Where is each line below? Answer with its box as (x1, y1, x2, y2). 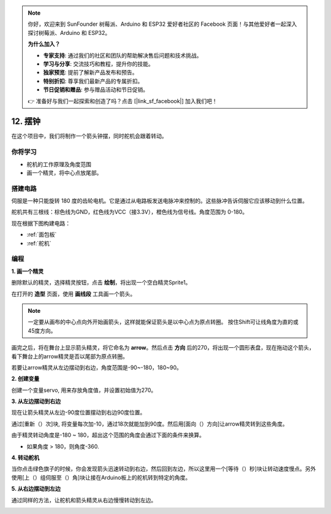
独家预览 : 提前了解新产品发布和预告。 (43, 69, 138, 76)
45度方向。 (28, 327, 56, 334)
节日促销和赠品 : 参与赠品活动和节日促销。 (43, 86, 148, 93)
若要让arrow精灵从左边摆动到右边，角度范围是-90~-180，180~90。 (11, 364, 182, 371)
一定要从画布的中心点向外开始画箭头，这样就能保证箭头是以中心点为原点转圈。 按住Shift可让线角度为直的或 (28, 318, 299, 326)
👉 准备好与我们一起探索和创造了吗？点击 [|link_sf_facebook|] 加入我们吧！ (28, 97, 218, 104)
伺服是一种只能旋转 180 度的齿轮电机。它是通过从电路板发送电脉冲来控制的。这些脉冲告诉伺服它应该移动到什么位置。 (11, 197, 308, 205)
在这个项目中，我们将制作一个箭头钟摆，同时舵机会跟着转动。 (11, 132, 167, 140)
